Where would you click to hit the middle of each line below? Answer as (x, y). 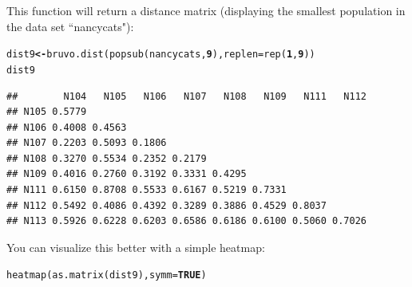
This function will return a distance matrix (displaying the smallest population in (206, 10)
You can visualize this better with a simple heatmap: (136, 247)
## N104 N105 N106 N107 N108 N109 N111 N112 (187, 96)
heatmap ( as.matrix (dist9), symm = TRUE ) (107, 275)
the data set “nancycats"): (70, 26)
